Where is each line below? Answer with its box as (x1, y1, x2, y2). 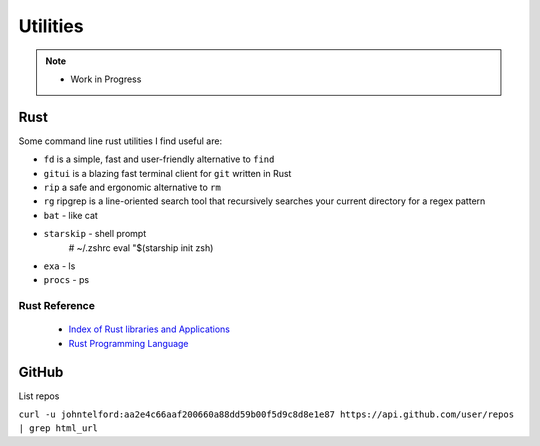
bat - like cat (43, 209, 99, 221)
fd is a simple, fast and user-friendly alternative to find (43, 153, 275, 165)
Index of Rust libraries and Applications (68, 323, 230, 335)
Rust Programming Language (68, 337, 189, 349)
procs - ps (43, 274, 90, 286)
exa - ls (43, 260, 76, 272)
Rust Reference (18, 299, 95, 313)
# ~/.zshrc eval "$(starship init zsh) (68, 241, 214, 254)
